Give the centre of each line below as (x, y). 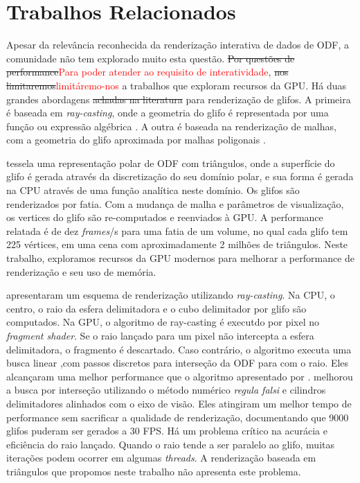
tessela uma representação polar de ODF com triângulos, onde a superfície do (171, 163)
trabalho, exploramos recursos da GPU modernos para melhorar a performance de (181, 258)
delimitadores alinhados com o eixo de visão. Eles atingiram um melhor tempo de (179, 403)
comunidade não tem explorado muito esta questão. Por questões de (151, 58)
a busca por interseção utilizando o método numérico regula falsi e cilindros (166, 390)
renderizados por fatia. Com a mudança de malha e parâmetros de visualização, (175, 203)
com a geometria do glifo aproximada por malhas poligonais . (136, 140)
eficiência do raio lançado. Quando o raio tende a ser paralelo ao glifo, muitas (170, 444)
